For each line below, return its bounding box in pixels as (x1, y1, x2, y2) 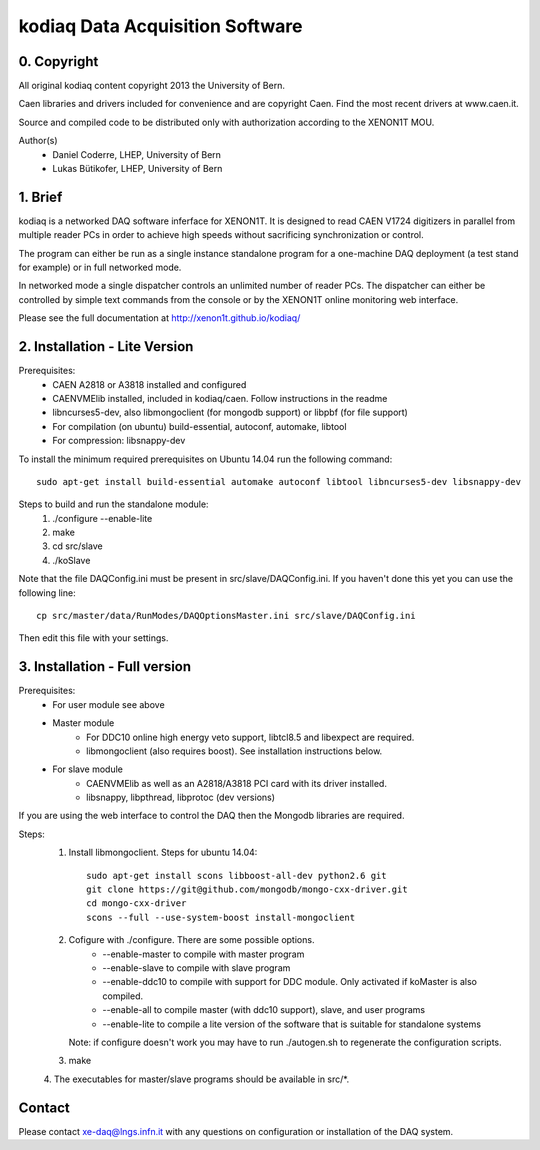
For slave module (52, 763, 124, 775)
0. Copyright (18, 53, 99, 70)
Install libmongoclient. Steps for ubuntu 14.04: (68, 846, 258, 859)
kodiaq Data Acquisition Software (18, 15, 303, 37)
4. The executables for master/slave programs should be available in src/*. (43, 1073, 350, 1085)
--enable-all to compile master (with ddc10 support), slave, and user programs (102, 1004, 425, 1016)
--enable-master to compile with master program (102, 948, 305, 960)
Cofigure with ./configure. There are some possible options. (68, 934, 315, 946)
